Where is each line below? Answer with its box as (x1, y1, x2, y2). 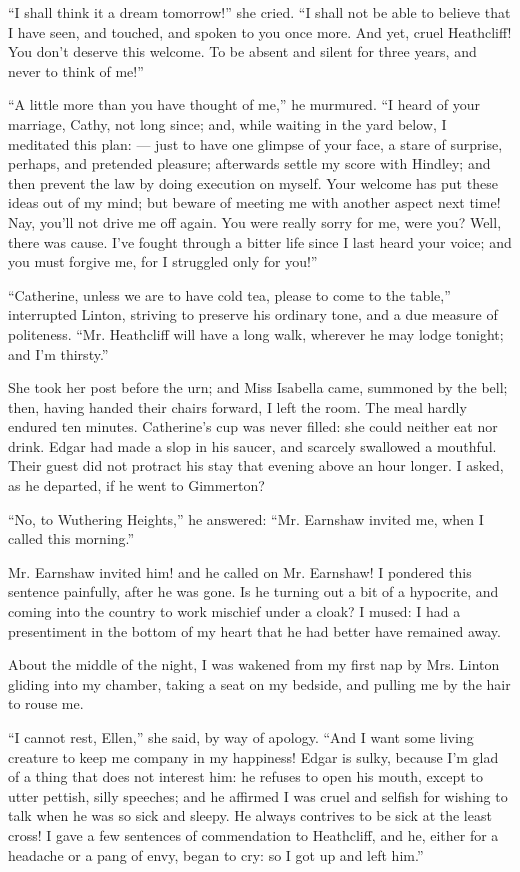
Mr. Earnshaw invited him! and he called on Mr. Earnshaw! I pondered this (8, 561, 472, 582)
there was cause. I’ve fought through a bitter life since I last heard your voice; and (8, 231, 512, 252)
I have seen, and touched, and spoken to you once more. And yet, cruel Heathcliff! (8, 21, 512, 42)
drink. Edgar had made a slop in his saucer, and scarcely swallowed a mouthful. (8, 435, 497, 456)
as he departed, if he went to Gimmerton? (8, 475, 265, 496)
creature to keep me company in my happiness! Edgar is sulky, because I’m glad (8, 746, 499, 767)
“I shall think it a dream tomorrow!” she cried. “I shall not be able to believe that (8, 2, 511, 22)
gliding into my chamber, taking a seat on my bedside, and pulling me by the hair (8, 673, 511, 694)
